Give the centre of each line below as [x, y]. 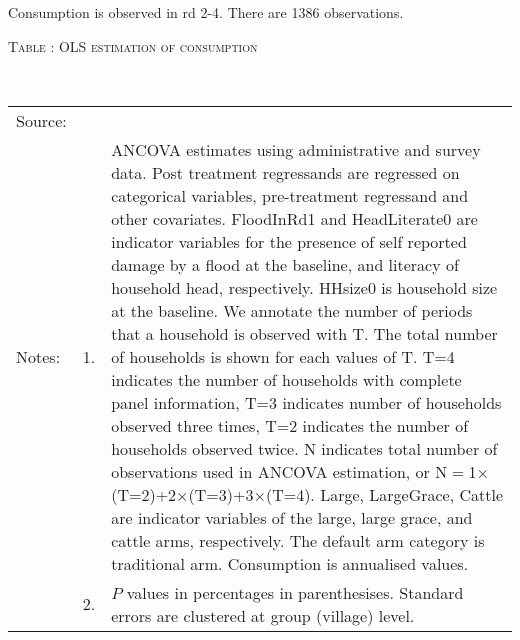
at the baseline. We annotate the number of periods [292, 310]
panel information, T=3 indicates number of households [306, 402]
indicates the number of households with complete [286, 379]
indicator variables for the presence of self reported [289, 241]
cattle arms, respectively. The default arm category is [298, 540]
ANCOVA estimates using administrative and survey [296, 149]
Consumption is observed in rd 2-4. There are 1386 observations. [206, 12]
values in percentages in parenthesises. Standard [295, 592]
